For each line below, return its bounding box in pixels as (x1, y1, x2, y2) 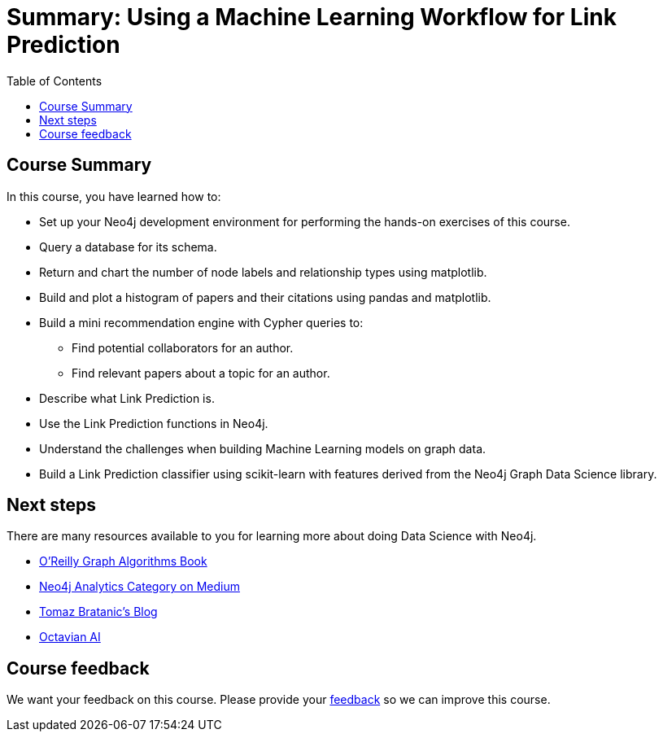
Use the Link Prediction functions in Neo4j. (39, 416, 268, 430)
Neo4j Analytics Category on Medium (39, 579, 240, 594)
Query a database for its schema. (39, 239, 217, 254)
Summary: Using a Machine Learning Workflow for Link (7, 3, 617, 31)
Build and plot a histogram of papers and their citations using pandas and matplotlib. (39, 290, 491, 304)
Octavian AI (39, 630, 101, 644)
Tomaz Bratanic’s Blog (39, 605, 158, 619)
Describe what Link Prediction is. (39, 391, 215, 405)
